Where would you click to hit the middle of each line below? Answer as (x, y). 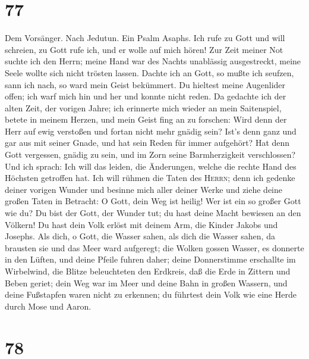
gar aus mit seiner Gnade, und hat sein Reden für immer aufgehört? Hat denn (147, 143)
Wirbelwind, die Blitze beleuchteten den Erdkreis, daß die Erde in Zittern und (148, 271)
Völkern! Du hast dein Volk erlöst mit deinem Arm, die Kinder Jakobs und (141, 224)
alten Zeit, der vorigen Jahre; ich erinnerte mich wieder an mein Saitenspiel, (143, 107)
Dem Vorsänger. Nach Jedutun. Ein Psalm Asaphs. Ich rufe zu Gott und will (145, 38)
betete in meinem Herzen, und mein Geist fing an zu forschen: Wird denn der (146, 119)
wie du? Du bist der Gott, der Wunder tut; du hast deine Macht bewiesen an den (153, 213)
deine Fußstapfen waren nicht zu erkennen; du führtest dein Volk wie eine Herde (151, 294)
